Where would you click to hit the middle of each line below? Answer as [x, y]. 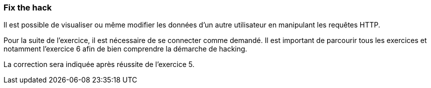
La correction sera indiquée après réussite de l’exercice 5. [99, 64]
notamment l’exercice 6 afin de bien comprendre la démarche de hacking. [125, 49]
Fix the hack [28, 7]
